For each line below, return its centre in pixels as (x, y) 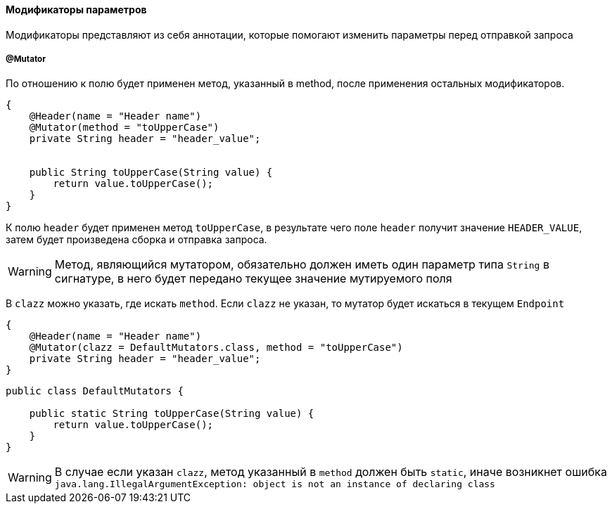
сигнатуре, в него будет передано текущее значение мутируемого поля (253, 279)
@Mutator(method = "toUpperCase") (124, 128)
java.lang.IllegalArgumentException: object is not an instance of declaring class (275, 484)
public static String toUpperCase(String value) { (172, 414)
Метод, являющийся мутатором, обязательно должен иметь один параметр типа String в (302, 265)
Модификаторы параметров (76, 9)
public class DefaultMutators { (95, 391)
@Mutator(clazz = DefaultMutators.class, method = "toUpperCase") (216, 348)
